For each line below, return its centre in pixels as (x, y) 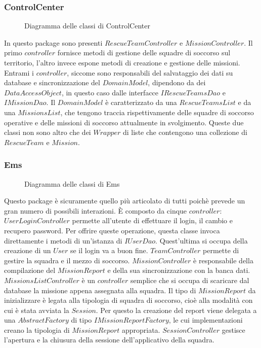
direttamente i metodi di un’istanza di (63, 240)
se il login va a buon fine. (109, 250)
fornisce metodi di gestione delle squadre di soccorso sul (144, 53)
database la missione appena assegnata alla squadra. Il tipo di (100, 290)
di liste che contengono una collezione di (185, 132)
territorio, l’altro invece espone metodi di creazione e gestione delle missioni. (122, 62)
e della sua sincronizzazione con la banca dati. (179, 270)
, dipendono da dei (177, 82)
